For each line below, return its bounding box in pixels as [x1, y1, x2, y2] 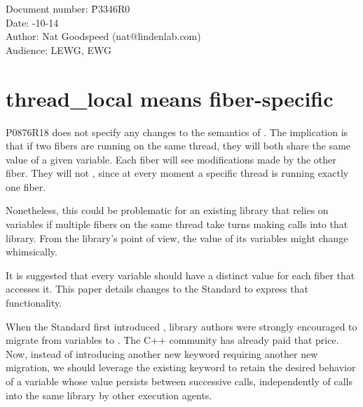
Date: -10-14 [6, 15, 59, 29]
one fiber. [6, 179, 46, 194]
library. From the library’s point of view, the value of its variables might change [6, 230, 348, 245]
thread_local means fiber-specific [6, 84, 334, 112]
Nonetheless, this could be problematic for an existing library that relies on [6, 203, 329, 218]
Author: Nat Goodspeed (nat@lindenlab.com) [6, 29, 201, 44]
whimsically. [6, 244, 57, 259]
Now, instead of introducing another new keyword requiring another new [6, 346, 318, 361]
